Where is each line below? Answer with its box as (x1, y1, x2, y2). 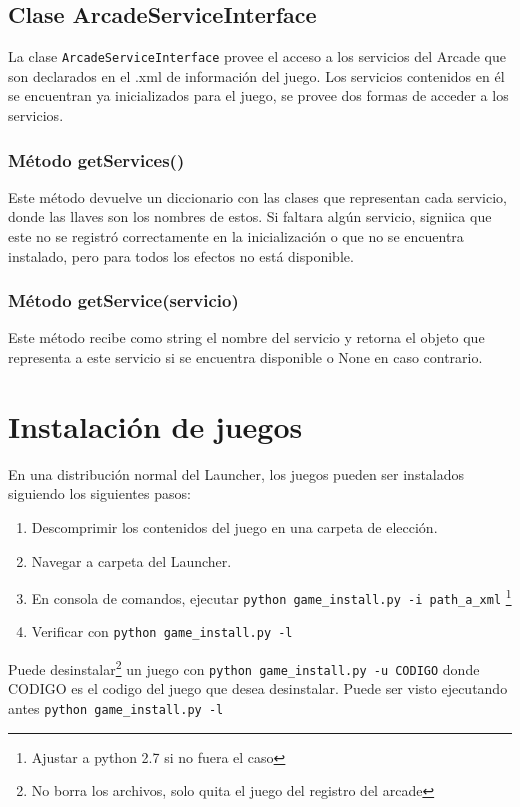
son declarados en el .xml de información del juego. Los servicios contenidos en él (8, 65, 505, 86)
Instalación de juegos (8, 405, 303, 446)
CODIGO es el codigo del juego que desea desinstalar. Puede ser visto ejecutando (8, 678, 508, 699)
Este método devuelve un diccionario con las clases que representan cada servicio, (8, 186, 507, 207)
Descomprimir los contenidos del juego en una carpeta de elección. (31, 516, 438, 537)
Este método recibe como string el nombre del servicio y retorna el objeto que (8, 327, 485, 348)
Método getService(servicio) (8, 288, 239, 313)
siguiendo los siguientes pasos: (8, 483, 191, 504)
